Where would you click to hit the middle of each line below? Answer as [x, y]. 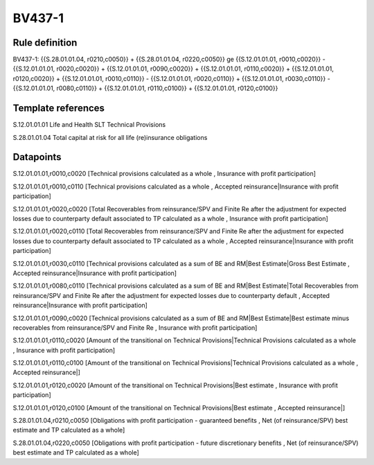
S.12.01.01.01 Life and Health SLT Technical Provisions [89, 125]
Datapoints [37, 157]
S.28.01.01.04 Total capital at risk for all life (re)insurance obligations [110, 137]
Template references [59, 108]
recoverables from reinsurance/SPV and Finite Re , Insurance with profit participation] [135, 327]
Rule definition [45, 43]
